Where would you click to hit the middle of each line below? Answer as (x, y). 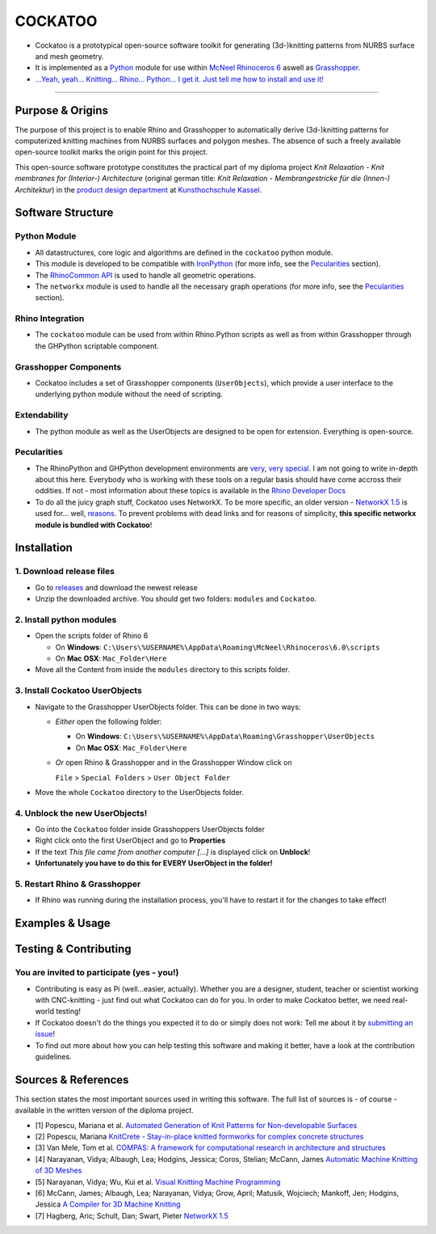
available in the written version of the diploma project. (104, 1110)
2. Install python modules (66, 619)
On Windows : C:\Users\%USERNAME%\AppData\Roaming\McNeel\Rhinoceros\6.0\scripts (218, 647)
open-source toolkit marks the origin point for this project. (111, 152)
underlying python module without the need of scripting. (129, 394)
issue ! (45, 1034)
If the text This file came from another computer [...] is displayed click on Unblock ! (173, 852)
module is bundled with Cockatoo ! (94, 525)
